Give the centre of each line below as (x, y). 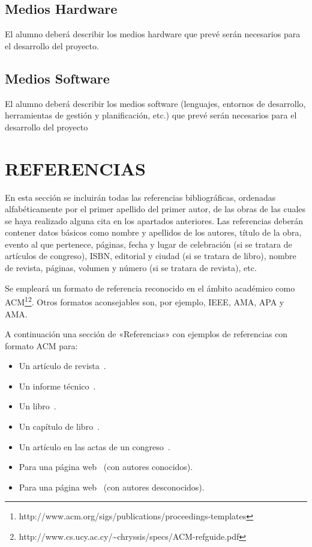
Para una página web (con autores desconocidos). (112, 487)
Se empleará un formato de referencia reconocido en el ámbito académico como (150, 288)
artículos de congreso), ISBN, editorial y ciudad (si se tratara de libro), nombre (151, 256)
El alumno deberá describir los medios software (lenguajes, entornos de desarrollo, (155, 103)
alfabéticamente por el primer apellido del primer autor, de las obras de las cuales (155, 209)
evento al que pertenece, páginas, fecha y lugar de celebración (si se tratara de (148, 244)
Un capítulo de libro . (59, 426)
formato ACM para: (41, 345)
